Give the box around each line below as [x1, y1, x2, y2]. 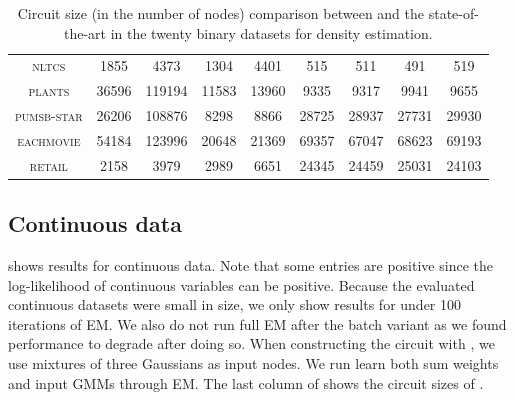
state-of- [428, 3, 479, 23]
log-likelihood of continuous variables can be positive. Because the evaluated [8, 274, 475, 295]
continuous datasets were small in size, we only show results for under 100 [8, 294, 461, 315]
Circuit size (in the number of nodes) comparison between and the [17, 3, 425, 23]
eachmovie [17, 129, 81, 150]
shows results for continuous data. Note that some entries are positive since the [8, 255, 493, 276]
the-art [63, 22, 106, 43]
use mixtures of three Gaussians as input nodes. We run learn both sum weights [8, 353, 499, 374]
